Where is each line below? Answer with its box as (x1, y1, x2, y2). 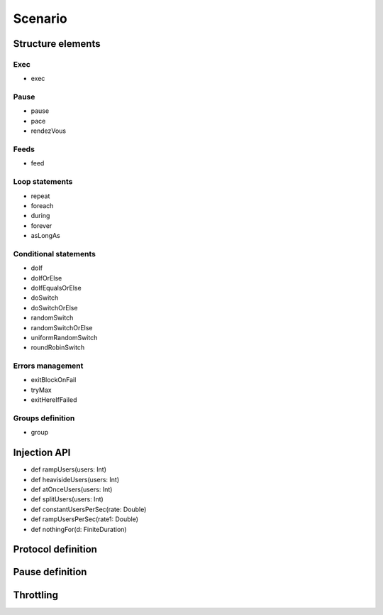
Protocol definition (13, 543, 97, 555)
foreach (30, 201, 54, 209)
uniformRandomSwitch (30, 333, 98, 342)
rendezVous (30, 126, 67, 135)
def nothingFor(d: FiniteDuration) (30, 525, 127, 533)
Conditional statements (13, 249, 96, 258)
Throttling (13, 589, 58, 601)
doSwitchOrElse (30, 303, 78, 312)
